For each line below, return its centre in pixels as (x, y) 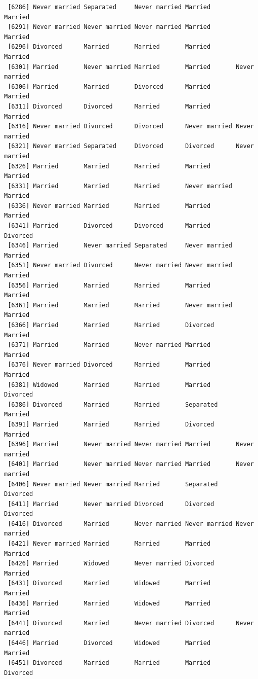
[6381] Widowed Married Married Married (109, 385)
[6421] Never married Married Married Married (109, 544)
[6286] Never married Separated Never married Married (109, 7)
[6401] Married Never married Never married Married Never (131, 464)
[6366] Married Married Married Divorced (111, 325)
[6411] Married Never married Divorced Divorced (111, 504)
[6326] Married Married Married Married (109, 166)
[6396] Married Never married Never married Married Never (131, 444)
